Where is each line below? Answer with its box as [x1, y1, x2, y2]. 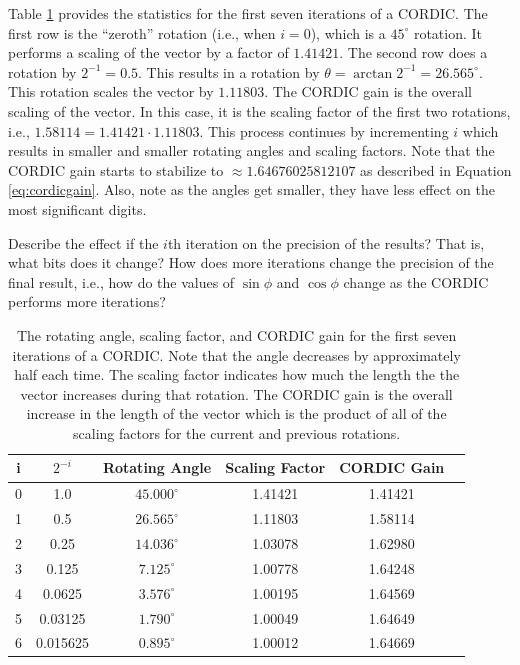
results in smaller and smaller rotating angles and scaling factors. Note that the [8, 140, 495, 161]
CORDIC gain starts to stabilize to [8, 159, 224, 180]
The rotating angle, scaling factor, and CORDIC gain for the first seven [16, 324, 457, 345]
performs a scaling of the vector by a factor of [8, 42, 289, 63]
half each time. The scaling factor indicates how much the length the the [14, 364, 460, 385]
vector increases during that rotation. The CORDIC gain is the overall [20, 383, 453, 404]
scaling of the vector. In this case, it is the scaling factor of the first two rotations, [8, 100, 511, 121]
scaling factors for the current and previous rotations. [73, 422, 401, 443]
